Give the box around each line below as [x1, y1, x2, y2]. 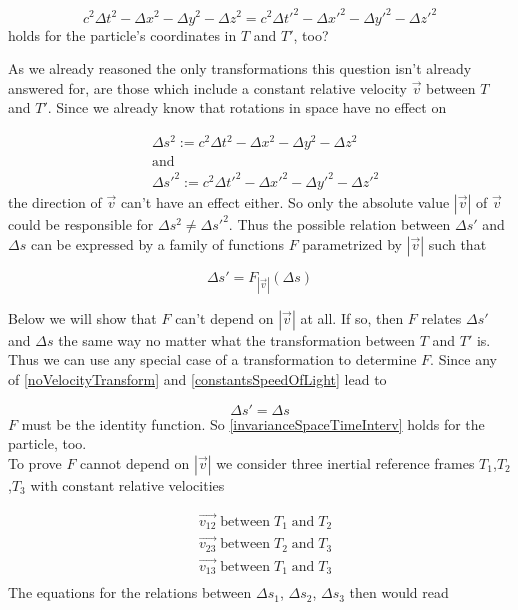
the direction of [8, 191, 102, 212]
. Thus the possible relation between [228, 213, 451, 234]
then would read [349, 582, 449, 603]
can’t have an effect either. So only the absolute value [120, 191, 450, 212]
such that [428, 233, 487, 254]
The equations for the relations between [8, 582, 252, 603]
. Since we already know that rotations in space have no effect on [47, 97, 447, 118]
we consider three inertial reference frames [216, 452, 475, 473]
